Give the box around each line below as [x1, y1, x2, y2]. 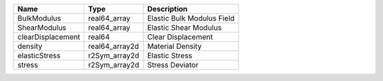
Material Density [147, 41, 202, 51]
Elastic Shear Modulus [147, 23, 222, 32]
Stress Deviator [147, 60, 199, 70]
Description [147, 4, 188, 13]
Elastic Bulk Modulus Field [147, 13, 235, 23]
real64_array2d [87, 41, 140, 51]
